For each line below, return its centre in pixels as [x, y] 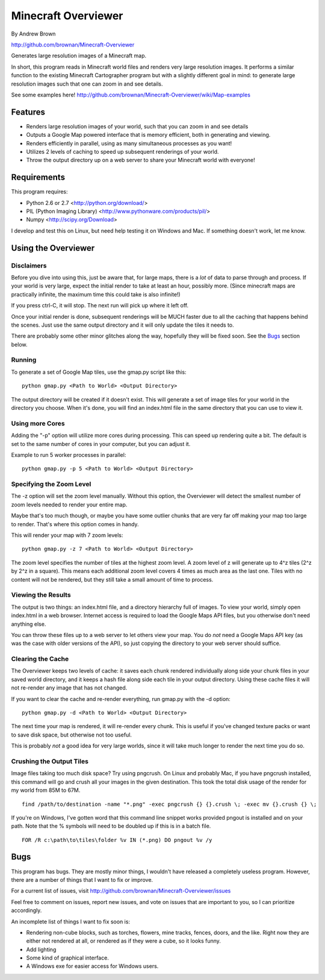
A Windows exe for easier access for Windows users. [92, 966]
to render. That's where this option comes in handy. [75, 524]
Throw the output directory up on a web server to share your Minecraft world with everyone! [141, 160]
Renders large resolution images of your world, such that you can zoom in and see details [137, 126]
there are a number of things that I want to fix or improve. [82, 879]
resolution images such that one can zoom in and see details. [87, 84]
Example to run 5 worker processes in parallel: [69, 454]
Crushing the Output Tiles [50, 761]
